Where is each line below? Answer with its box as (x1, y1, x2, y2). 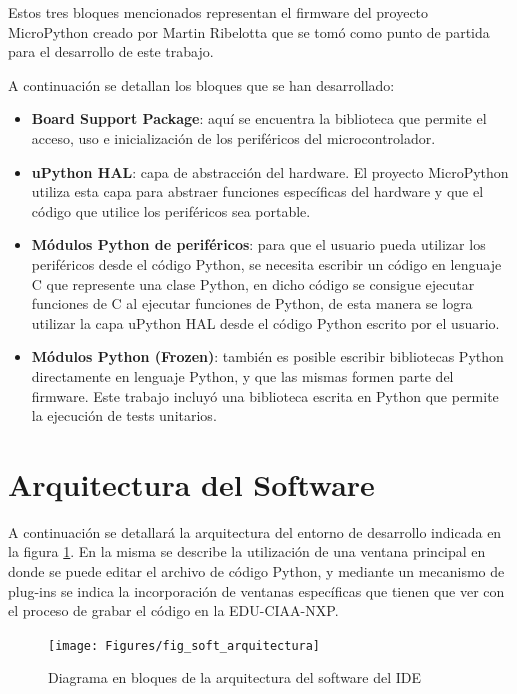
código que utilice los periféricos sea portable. (31, 200, 311, 221)
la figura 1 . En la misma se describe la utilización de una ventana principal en (8, 541, 486, 562)
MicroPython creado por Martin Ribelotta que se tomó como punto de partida (8, 21, 490, 42)
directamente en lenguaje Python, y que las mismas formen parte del (31, 365, 454, 386)
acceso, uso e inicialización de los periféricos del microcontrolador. (31, 127, 436, 148)
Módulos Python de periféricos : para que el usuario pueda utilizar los (31, 234, 486, 255)
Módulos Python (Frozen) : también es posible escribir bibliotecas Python (31, 346, 504, 367)
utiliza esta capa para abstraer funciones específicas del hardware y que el (31, 181, 484, 202)
